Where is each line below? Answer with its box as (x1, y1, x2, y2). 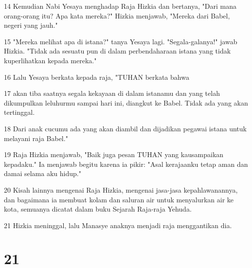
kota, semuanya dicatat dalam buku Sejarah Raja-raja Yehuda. (4, 204, 192, 214)
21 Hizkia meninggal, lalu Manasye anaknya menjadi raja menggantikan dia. (4, 220, 232, 230)
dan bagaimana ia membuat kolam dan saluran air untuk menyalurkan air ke (4, 194, 234, 204)
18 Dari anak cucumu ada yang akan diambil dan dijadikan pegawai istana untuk (4, 123, 247, 133)
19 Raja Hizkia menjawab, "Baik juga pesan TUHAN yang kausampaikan (4, 149, 224, 160)
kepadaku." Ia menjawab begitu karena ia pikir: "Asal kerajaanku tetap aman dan (4, 159, 248, 169)
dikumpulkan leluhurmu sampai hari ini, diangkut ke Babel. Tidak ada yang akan (4, 97, 248, 107)
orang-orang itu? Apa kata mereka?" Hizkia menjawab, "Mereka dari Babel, (4, 10, 230, 20)
